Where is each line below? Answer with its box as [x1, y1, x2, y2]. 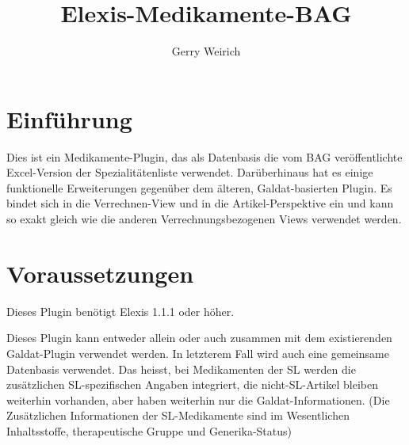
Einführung [6, 102, 132, 135]
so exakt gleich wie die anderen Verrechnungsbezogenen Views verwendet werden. [6, 211, 402, 227]
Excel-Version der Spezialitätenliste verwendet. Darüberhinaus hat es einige [6, 164, 373, 181]
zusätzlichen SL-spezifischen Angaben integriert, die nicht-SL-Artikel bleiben [6, 376, 378, 393]
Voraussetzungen [6, 257, 194, 289]
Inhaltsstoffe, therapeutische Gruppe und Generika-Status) [6, 422, 292, 439]
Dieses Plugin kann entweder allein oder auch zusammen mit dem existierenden [6, 329, 392, 346]
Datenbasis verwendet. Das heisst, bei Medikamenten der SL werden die [6, 360, 356, 377]
